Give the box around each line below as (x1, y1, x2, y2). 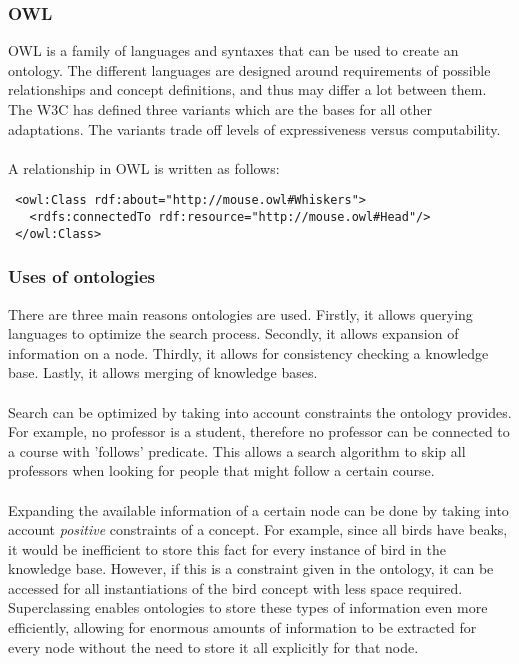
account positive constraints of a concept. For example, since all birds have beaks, (8, 519, 508, 540)
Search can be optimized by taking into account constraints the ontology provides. (8, 401, 512, 422)
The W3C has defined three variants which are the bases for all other (8, 99, 432, 119)
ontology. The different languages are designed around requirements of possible (8, 59, 491, 80)
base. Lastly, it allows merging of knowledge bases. (8, 362, 318, 383)
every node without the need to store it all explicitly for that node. (8, 636, 419, 657)
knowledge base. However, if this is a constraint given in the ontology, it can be (8, 558, 494, 579)
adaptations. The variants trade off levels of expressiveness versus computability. (8, 118, 501, 139)
